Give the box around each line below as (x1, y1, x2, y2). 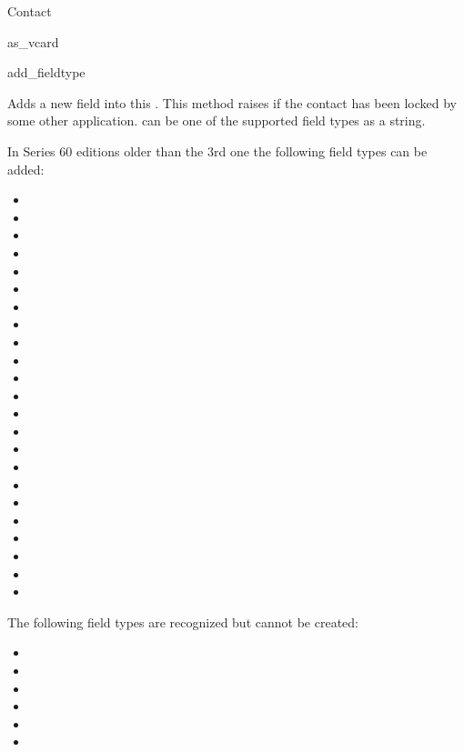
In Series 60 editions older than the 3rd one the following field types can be (7, 141, 428, 160)
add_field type (7, 63, 86, 82)
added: (7, 159, 45, 178)
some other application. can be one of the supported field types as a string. (7, 111, 426, 130)
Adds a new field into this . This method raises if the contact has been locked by (7, 93, 457, 112)
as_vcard (7, 32, 59, 51)
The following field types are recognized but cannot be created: (7, 612, 358, 631)
